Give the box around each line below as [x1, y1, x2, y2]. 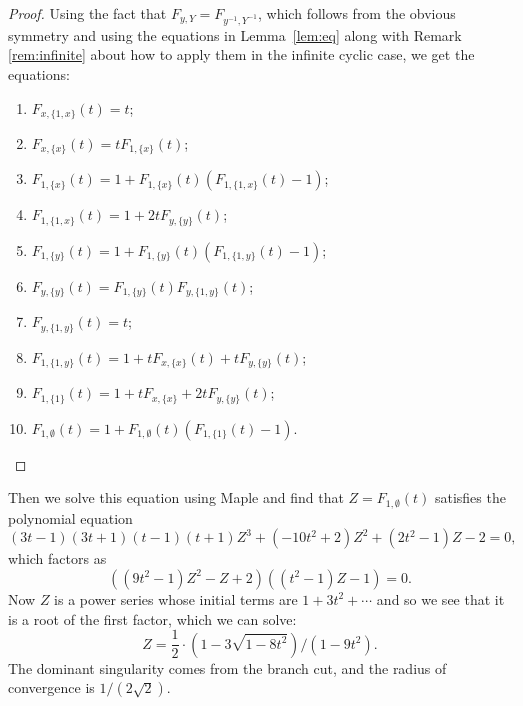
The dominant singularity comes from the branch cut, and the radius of [8, 657, 447, 678]
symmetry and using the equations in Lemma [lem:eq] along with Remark [8, 24, 462, 45]
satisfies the [434, 487, 506, 508]
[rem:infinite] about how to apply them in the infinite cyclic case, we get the [8, 44, 475, 65]
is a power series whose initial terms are [54, 588, 298, 609]
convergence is [8, 677, 95, 698]
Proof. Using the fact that [8, 3, 167, 23]
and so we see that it [376, 588, 505, 609]
